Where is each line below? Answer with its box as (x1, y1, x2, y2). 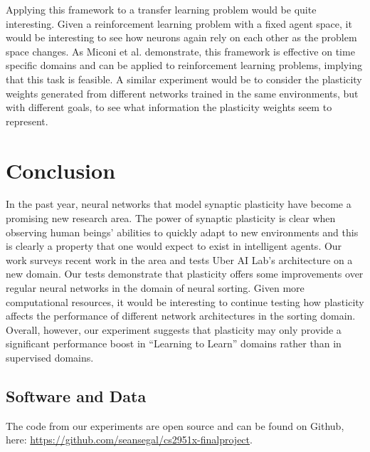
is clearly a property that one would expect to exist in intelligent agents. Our (6, 238, 342, 253)
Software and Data (6, 384, 147, 406)
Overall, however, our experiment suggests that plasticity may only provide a (6, 322, 342, 337)
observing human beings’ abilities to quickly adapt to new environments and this (6, 224, 359, 239)
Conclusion (6, 155, 116, 184)
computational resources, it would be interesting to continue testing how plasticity (6, 294, 364, 309)
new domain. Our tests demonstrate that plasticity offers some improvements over (6, 266, 364, 281)
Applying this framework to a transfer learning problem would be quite (6, 2, 317, 16)
